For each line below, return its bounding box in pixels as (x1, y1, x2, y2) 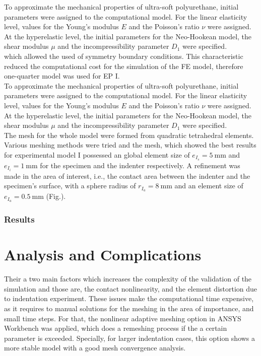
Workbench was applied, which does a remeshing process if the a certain (4, 323, 227, 333)
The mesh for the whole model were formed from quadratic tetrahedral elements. (4, 129, 254, 140)
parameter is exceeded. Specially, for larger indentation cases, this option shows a (4, 332, 255, 343)
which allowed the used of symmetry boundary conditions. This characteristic (4, 50, 243, 61)
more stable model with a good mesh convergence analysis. (4, 342, 186, 353)
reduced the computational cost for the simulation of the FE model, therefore (4, 60, 243, 71)
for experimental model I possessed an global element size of (4, 149, 190, 160)
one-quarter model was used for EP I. (4, 70, 120, 81)
